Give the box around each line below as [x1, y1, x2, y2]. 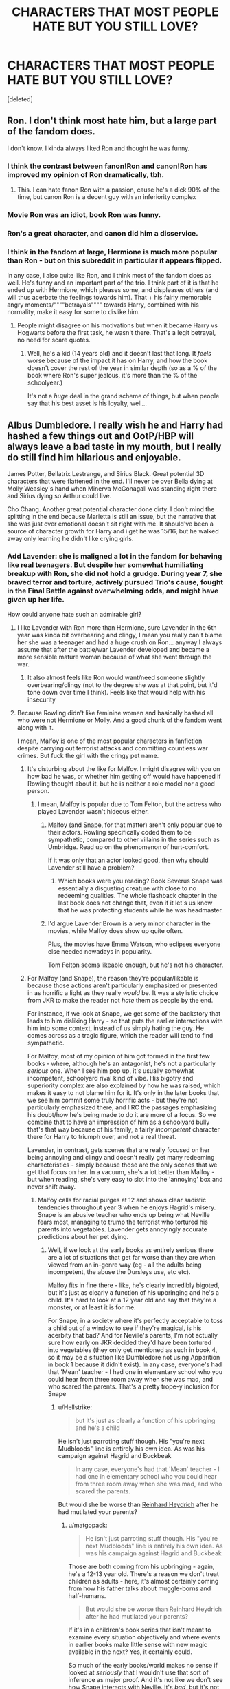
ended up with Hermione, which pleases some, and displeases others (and [7, 286, 218, 294]
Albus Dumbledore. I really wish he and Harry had [7, 419, 224, 431]
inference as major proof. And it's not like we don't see [68, 1676, 223, 1684]
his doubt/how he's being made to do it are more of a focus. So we [27, 1111, 216, 1119]
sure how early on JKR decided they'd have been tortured [47, 1338, 211, 1347]
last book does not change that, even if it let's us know [58, 899, 213, 907]
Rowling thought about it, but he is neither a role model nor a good [27, 779, 215, 788]
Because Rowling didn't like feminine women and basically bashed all [16, 709, 214, 717]
